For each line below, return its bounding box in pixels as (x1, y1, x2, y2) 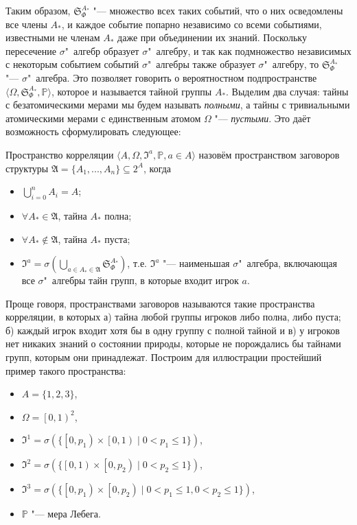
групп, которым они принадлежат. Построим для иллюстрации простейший (5, 350, 322, 364)
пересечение (5, 43, 56, 58)
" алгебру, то (264, 57, 319, 71)
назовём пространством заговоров (198, 147, 340, 161)
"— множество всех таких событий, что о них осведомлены (93, 3, 343, 17)
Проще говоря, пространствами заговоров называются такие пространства (5, 296, 315, 310)
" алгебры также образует (147, 57, 255, 71)
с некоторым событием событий (5, 57, 139, 71)
